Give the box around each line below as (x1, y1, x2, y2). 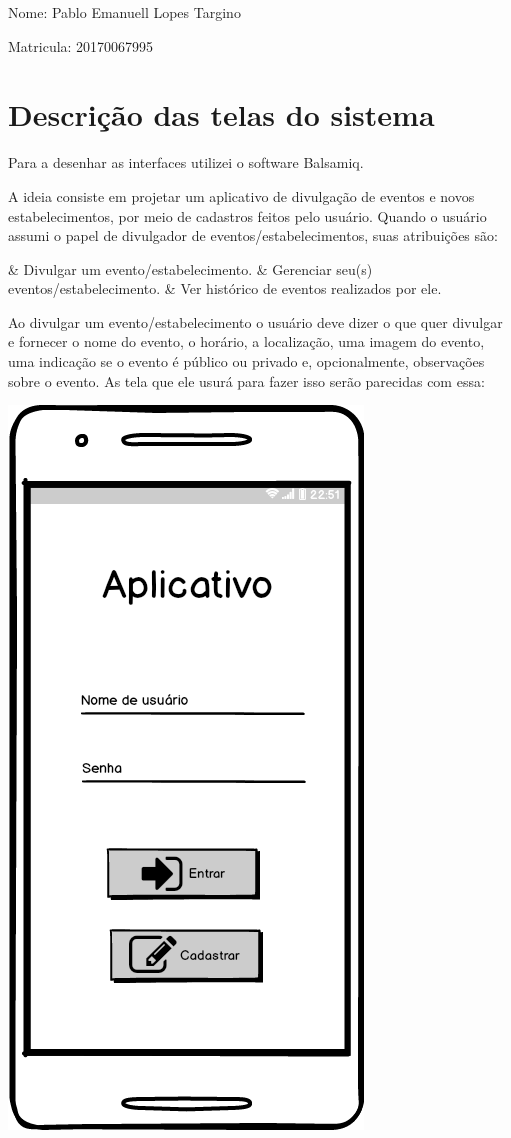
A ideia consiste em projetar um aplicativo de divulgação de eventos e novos (8, 185, 475, 206)
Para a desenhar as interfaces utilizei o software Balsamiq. (8, 152, 364, 173)
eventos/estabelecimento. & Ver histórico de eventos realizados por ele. (8, 278, 442, 299)
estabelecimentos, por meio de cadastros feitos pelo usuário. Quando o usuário (8, 205, 487, 226)
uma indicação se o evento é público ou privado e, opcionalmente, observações (8, 351, 485, 372)
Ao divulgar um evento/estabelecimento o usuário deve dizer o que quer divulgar (8, 311, 503, 332)
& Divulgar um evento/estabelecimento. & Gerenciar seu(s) (8, 258, 373, 279)
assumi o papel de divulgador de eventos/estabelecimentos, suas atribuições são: (8, 225, 498, 246)
